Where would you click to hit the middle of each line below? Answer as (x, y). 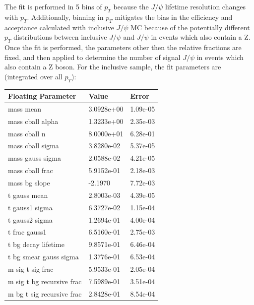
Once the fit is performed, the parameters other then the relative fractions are (123, 47)
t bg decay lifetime (36, 244)
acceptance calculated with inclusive (59, 27)
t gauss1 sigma (30, 207)
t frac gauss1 (27, 232)
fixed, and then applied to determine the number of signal (93, 57)
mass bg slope (29, 182)
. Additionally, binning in (65, 17)
